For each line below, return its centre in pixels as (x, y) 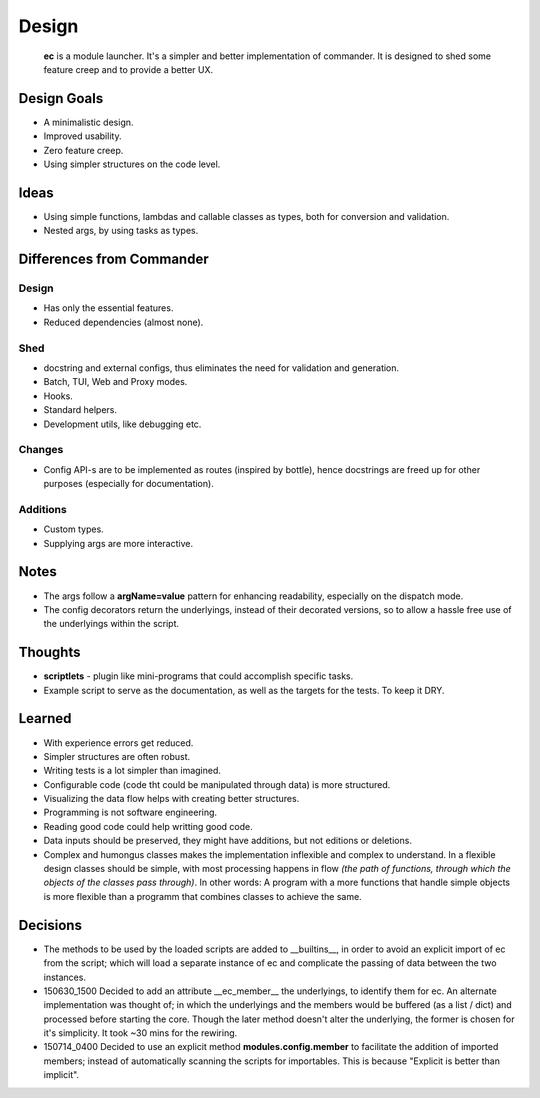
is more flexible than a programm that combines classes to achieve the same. (202, 896)
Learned (45, 718)
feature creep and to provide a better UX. (128, 69)
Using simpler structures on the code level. (132, 164)
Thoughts (49, 652)
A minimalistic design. (88, 122)
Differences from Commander (113, 259)
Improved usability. (82, 136)
